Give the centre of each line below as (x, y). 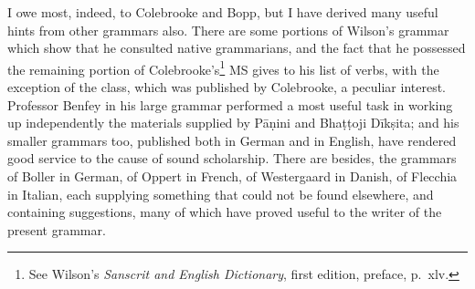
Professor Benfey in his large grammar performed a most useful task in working (230, 104)
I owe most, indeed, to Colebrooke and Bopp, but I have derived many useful (223, 12)
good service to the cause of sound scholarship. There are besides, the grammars (232, 158)
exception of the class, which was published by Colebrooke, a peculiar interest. (227, 87)
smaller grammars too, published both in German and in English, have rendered (232, 140)
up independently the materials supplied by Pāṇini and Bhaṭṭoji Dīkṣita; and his (233, 123)
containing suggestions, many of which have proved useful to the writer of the (225, 212)
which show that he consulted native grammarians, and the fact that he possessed (237, 48)
